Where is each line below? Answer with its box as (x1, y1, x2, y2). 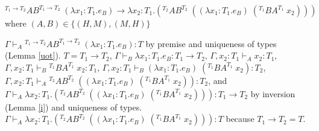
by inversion (250, 87, 295, 100)
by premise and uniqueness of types (145, 37, 277, 50)
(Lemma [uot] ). (5, 49, 61, 62)
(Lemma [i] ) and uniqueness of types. (5, 100, 142, 113)
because (226, 112, 254, 125)
